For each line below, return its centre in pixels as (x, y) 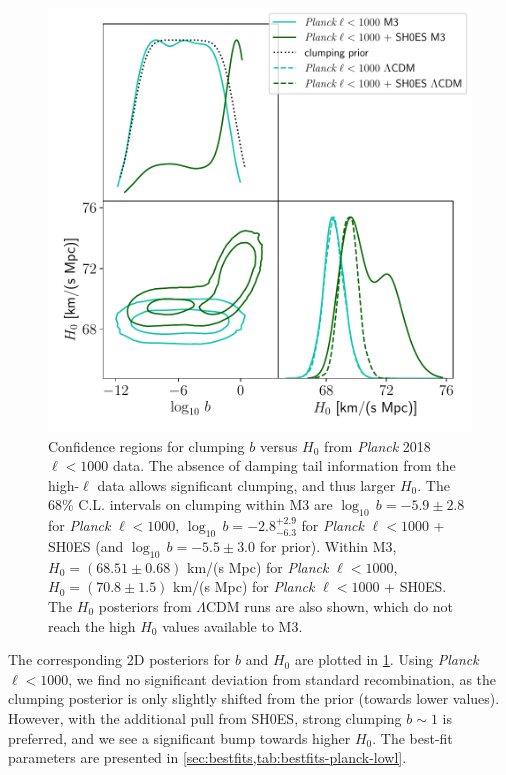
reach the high (92, 625)
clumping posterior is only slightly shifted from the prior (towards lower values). (254, 698)
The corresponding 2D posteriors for (119, 659)
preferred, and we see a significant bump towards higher (179, 737)
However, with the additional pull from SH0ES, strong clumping (205, 717)
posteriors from (145, 605)
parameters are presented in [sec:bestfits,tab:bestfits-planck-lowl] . (207, 757)
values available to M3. (232, 625)
